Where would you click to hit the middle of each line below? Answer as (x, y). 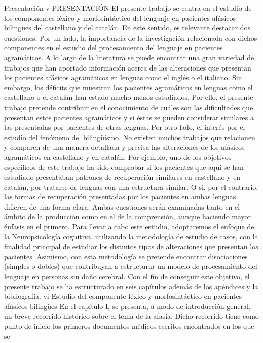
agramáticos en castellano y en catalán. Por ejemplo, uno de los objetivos (118, 157)
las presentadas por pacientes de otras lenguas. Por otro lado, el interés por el (125, 127)
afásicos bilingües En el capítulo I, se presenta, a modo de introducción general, (127, 306)
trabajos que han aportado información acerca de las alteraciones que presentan (128, 67)
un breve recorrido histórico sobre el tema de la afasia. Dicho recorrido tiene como (131, 316)
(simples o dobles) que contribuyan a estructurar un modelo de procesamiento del (131, 266)
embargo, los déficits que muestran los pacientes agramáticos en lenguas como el (128, 87)
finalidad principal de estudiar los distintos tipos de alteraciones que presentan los (131, 246)
